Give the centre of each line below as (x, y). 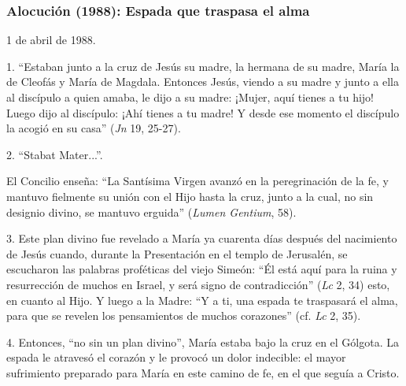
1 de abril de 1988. (51, 40)
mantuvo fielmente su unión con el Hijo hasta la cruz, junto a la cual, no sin (190, 196)
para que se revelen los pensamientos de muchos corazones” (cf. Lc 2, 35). (184, 315)
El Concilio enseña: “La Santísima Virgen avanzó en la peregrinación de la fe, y (197, 181)
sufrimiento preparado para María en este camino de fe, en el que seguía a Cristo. (203, 372)
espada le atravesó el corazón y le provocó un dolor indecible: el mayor (176, 357)
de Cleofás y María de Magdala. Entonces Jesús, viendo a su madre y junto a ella (203, 82)
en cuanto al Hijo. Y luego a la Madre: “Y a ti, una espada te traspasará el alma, (202, 300)
